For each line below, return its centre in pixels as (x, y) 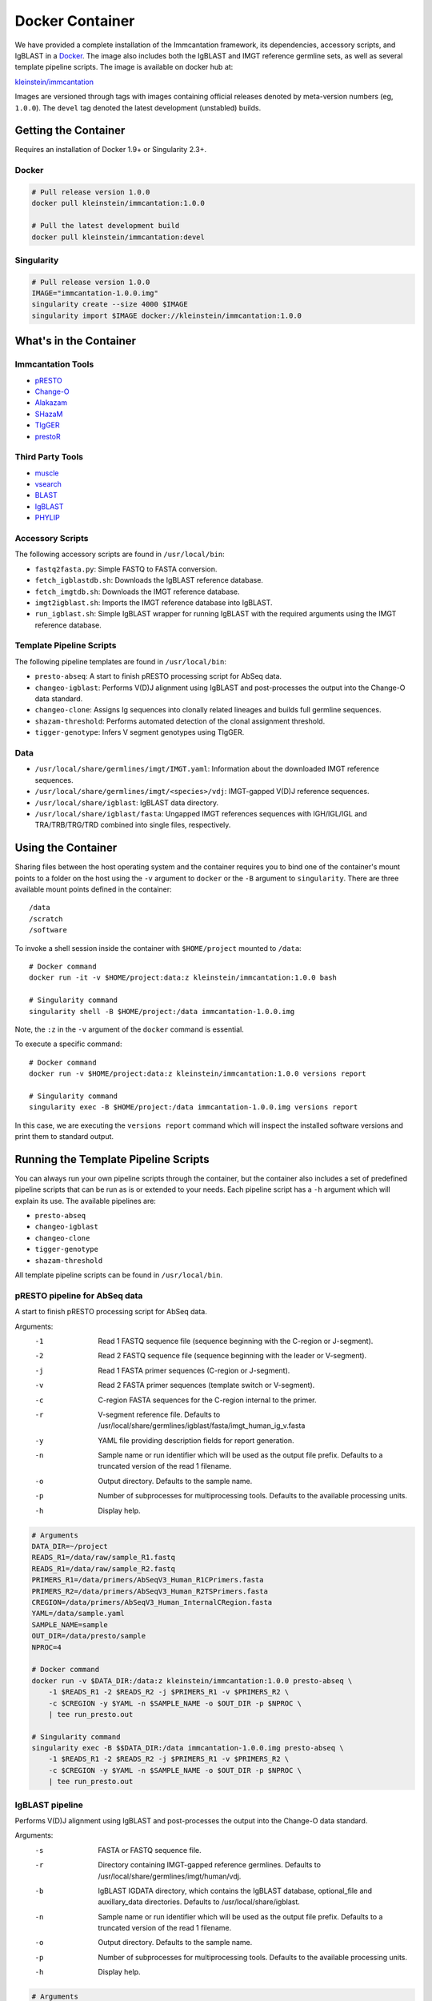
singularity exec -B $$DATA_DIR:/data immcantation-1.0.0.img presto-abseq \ (188, 1748)
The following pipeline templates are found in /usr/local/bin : (121, 661)
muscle (47, 473)
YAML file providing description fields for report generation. (196, 1440)
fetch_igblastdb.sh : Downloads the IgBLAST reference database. (149, 580)
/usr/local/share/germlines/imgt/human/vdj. (170, 1876)
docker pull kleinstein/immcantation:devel (118, 237)
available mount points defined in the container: (93, 889)
